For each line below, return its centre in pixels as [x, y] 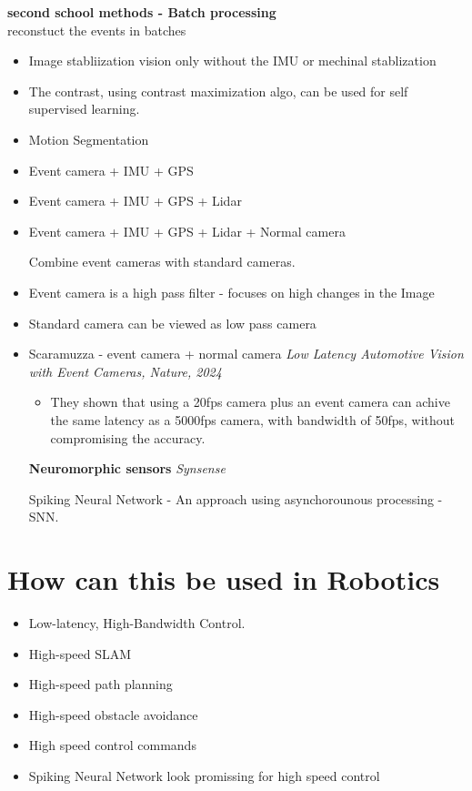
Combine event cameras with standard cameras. [162, 262]
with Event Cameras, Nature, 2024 [125, 371]
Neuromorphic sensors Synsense [127, 468]
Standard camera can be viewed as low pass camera [172, 323]
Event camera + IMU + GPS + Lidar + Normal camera [187, 231]
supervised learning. [84, 109]
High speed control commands [112, 745]
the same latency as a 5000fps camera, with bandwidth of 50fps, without [253, 419]
